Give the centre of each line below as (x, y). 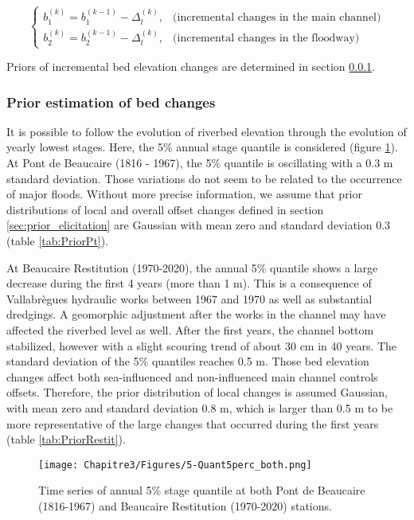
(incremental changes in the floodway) (266, 39)
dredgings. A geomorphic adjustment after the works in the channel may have (196, 314)
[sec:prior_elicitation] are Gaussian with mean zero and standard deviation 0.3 (199, 225)
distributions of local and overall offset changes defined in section (165, 209)
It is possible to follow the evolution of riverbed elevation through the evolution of (207, 131)
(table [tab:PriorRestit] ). (66, 439)
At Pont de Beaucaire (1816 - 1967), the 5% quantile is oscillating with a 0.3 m (200, 163)
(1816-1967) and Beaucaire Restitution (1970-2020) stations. (185, 505)
